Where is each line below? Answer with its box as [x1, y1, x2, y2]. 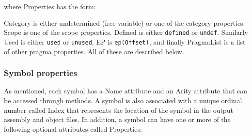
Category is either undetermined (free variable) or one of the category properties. [4, 17, 245, 28]
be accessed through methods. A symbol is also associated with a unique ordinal [4, 95, 242, 105]
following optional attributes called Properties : [4, 123, 142, 134]
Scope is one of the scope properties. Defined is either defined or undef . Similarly [4, 27, 248, 37]
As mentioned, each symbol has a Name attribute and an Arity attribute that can [4, 86, 248, 96]
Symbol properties [4, 67, 77, 79]
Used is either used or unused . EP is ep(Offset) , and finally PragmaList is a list [4, 36, 246, 46]
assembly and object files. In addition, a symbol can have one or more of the [4, 114, 231, 124]
